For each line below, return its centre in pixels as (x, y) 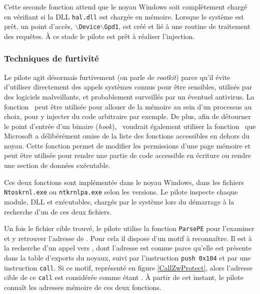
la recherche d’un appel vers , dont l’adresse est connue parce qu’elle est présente (128, 248)
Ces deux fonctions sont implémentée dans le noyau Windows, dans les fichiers (124, 182)
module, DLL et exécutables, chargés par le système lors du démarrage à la (119, 201)
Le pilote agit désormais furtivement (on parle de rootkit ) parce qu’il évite (117, 77)
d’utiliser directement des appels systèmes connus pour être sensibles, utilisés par (128, 87)
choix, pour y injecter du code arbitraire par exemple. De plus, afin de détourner (127, 116)
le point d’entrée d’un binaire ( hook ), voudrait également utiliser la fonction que (130, 126)
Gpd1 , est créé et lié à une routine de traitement (177, 26)
